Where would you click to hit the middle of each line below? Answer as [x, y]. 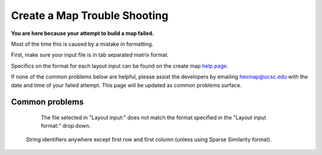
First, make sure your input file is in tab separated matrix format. [90, 55]
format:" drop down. [66, 126]
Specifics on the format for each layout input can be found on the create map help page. [120, 66]
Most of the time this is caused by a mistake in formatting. [82, 44]
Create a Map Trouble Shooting [90, 15]
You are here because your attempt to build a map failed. [83, 33]
